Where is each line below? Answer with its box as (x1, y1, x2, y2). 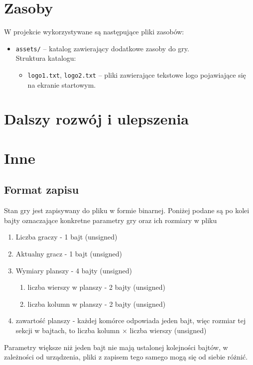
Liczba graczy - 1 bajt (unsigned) (15, 232, 118, 242)
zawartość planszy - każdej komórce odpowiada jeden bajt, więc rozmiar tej (15, 315, 246, 326)
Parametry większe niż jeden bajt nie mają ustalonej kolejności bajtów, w (4, 342, 228, 352)
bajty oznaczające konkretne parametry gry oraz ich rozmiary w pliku (4, 215, 217, 225)
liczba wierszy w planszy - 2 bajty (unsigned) (27, 282, 165, 292)
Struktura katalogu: (15, 53, 76, 63)
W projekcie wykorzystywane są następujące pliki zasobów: (4, 26, 184, 37)
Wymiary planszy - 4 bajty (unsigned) (15, 265, 132, 275)
